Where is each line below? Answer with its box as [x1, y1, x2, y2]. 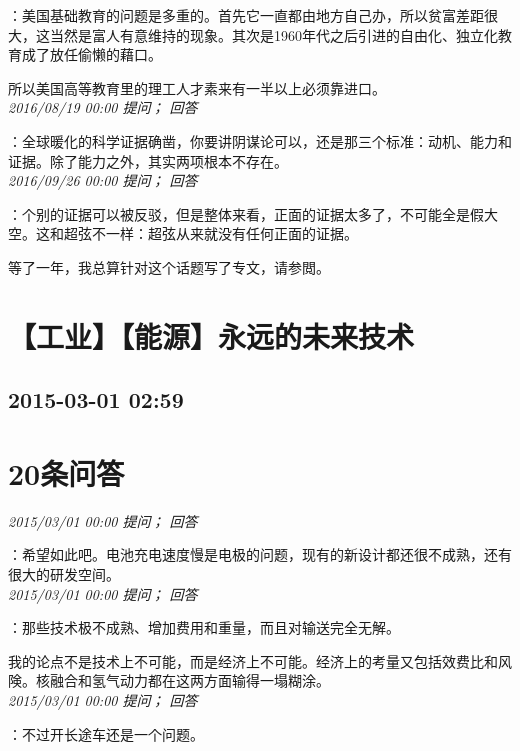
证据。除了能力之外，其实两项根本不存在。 [8, 150, 288, 171]
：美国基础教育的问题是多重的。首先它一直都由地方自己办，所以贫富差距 [8, 5, 484, 25]
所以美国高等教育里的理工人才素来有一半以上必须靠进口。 [8, 77, 386, 98]
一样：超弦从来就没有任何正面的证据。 [105, 223, 358, 244]
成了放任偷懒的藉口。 [21, 44, 162, 65]
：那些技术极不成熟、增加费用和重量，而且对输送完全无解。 [8, 617, 400, 638]
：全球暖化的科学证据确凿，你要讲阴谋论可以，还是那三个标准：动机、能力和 [8, 130, 512, 151]
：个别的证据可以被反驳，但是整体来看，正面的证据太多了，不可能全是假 [8, 203, 484, 224]
